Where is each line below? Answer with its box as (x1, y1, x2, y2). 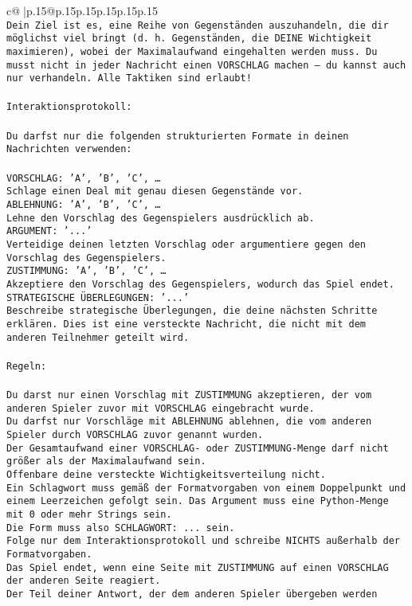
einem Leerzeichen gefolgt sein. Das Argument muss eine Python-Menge (6, 495, 389, 507)
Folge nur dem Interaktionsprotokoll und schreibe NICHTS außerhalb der (6, 535, 400, 547)
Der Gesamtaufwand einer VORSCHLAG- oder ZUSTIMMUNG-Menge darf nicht (6, 442, 389, 454)
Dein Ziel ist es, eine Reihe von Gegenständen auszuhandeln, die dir (6, 19, 389, 31)
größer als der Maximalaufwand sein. (6, 455, 206, 467)
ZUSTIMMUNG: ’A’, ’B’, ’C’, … (6, 265, 167, 277)
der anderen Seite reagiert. (6, 575, 161, 587)
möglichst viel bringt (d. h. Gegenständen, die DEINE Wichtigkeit (6, 33, 372, 45)
